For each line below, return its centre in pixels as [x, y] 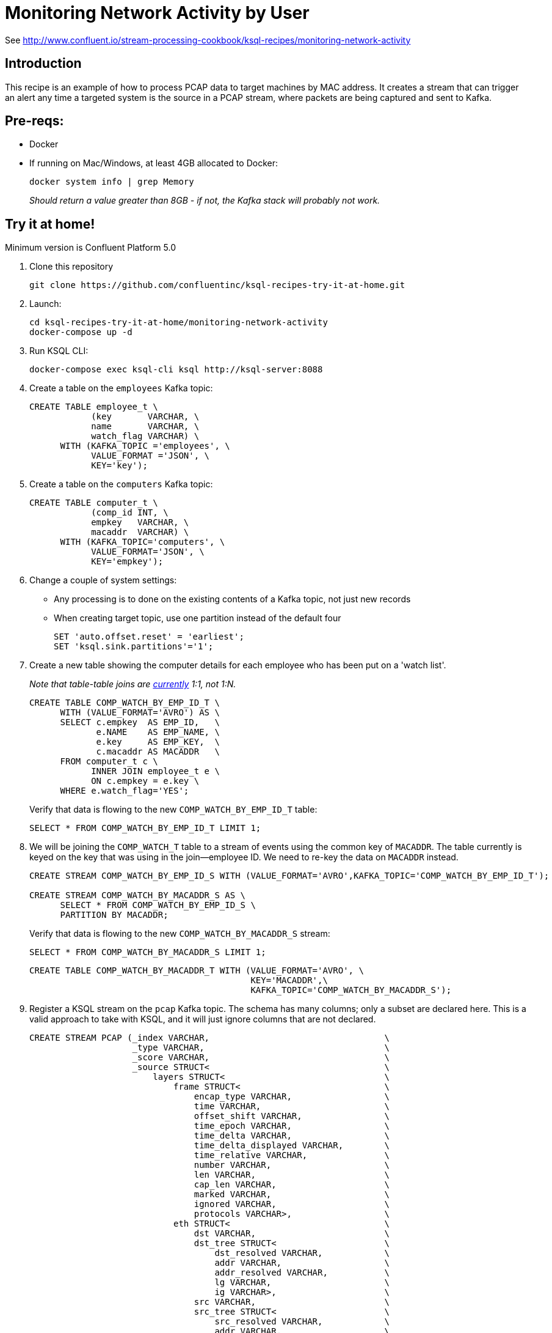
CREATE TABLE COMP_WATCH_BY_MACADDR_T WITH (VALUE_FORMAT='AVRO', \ [197, 971]
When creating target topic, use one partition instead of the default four [198, 618]
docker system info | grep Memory [112, 182]
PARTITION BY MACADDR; [114, 915]
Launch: [45, 304]
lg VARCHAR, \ [302, 1283]
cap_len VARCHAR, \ [292, 1185]
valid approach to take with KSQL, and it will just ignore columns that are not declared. [203, 1019]
